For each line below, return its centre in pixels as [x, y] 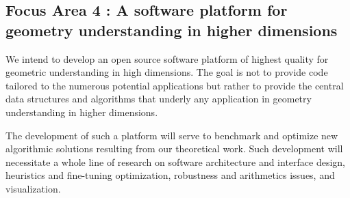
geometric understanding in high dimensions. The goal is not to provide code [167, 72]
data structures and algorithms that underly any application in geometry [159, 99]
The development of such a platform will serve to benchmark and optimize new [172, 135]
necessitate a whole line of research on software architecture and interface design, [176, 161]
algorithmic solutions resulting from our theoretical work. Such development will [174, 148]
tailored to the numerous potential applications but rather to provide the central [175, 85]
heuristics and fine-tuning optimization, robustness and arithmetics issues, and [170, 175]
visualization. [33, 188]
